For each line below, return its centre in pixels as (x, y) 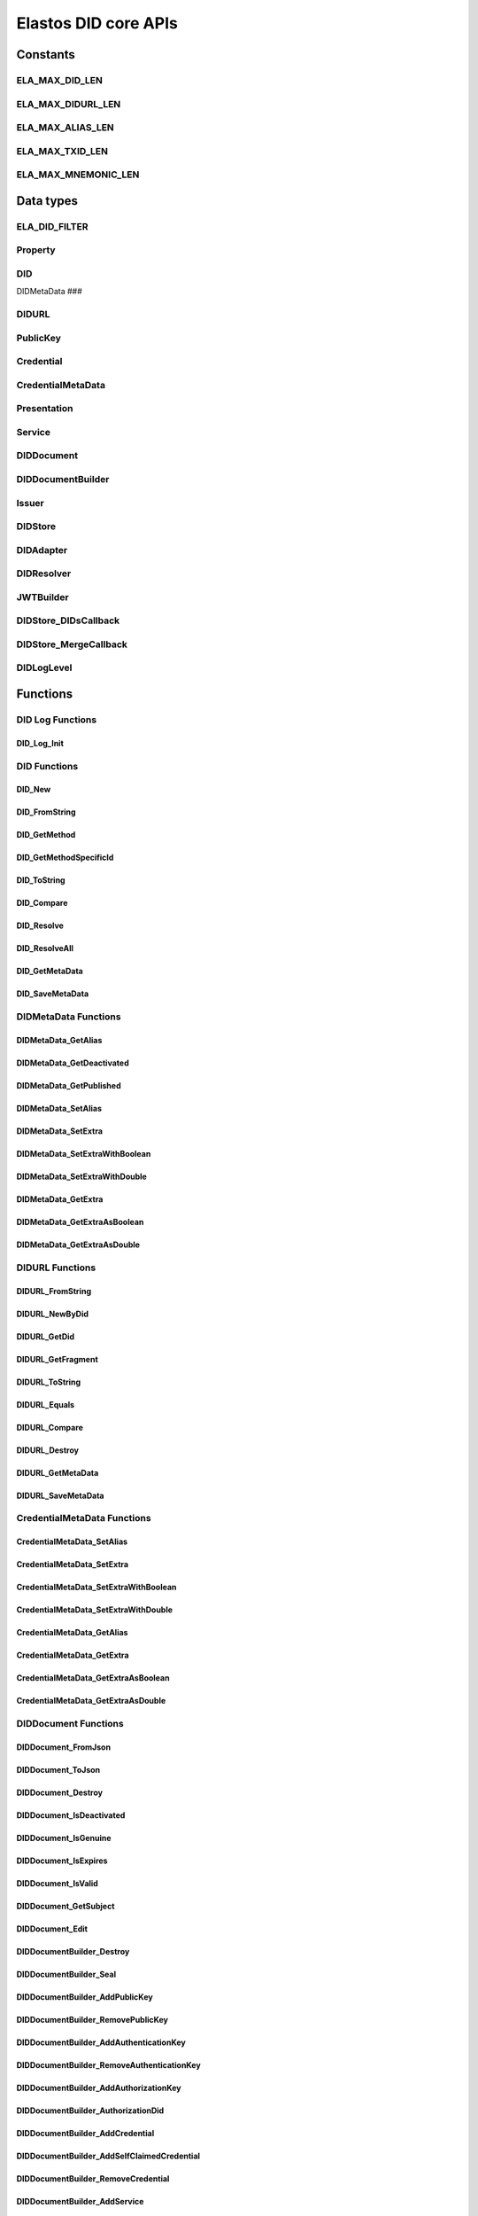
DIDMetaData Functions (69, 1017)
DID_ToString (41, 880)
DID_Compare (42, 903)
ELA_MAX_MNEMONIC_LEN (78, 175)
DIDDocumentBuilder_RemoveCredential (93, 2178)
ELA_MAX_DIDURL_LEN (69, 104)
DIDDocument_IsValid (58, 1883)
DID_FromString (46, 812)
